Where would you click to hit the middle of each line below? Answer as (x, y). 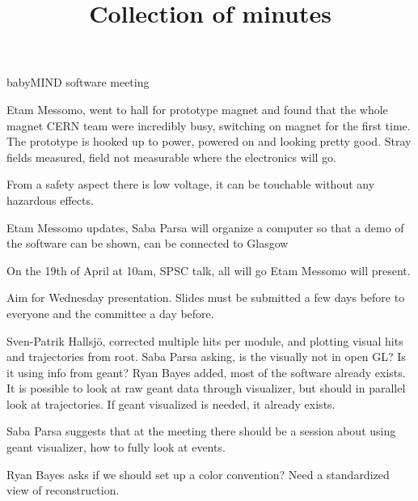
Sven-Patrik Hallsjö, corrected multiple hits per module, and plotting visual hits (205, 340)
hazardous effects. (50, 200)
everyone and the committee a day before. (110, 313)
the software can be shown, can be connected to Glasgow (148, 243)
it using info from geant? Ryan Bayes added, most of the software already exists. (206, 372)
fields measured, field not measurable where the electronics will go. (171, 157)
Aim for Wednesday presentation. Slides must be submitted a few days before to (206, 297)
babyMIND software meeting (78, 82)
